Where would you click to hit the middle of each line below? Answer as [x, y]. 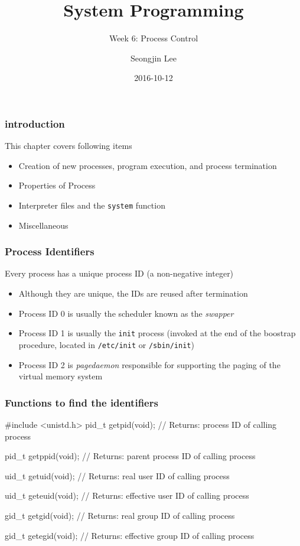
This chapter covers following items [69, 146]
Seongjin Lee [154, 58]
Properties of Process [57, 185]
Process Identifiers [50, 251]
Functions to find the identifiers [81, 402]
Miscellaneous [43, 225]
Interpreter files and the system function [92, 205]
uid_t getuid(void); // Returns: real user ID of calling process [117, 475]
